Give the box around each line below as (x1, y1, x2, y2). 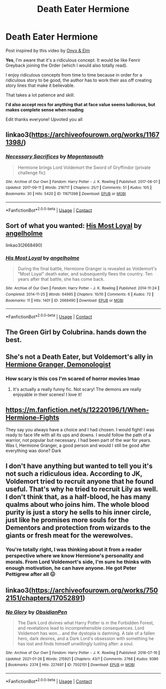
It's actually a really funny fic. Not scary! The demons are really (12, 386, 142, 392)
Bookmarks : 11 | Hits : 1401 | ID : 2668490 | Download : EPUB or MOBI (5, 298, 124, 303)
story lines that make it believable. (5, 82, 75, 88)
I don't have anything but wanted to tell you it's (5, 462, 153, 470)
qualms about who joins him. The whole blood (5, 500, 149, 509)
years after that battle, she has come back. (17, 276, 105, 282)
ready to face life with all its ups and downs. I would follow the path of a (5, 432, 151, 438)
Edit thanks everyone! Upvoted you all (5, 116, 83, 122)
